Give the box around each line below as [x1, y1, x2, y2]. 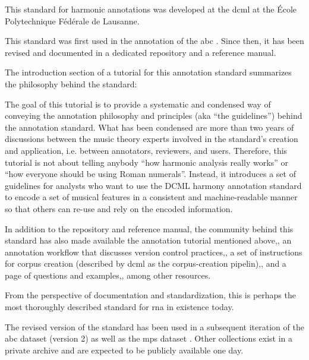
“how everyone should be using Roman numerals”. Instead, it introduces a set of [5, 168, 296, 180]
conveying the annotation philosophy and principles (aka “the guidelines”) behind [5, 109, 302, 122]
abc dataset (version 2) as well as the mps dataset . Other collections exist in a [5, 332, 293, 345]
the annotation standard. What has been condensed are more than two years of [5, 121, 294, 133]
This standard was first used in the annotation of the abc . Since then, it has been [5, 34, 304, 47]
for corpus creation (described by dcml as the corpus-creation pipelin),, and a [5, 257, 286, 270]
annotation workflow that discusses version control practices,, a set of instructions [5, 245, 302, 258]
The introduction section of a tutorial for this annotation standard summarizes [5, 66, 292, 78]
